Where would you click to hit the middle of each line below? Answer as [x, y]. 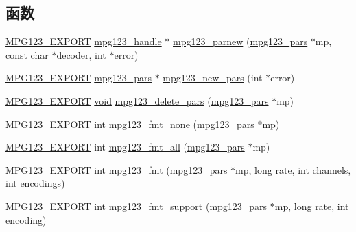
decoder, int [81, 54]
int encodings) [35, 183]
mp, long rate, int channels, [293, 169]
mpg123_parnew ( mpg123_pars [240, 41]
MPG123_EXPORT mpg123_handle [84, 41]
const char [27, 54]
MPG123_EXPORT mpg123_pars [79, 78]
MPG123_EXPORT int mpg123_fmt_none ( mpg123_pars [130, 124]
